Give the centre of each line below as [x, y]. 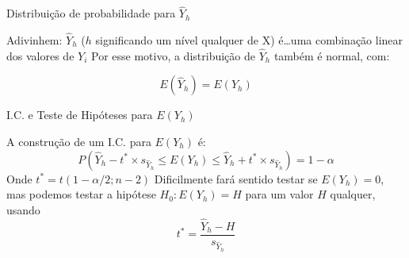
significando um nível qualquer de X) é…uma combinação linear [249, 40]
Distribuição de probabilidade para [91, 13]
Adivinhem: [34, 40]
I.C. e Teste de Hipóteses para [80, 115]
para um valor [279, 194]
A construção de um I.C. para [79, 142]
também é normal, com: [332, 55]
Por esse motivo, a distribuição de [173, 55]
